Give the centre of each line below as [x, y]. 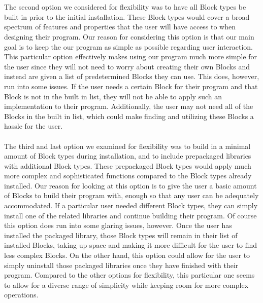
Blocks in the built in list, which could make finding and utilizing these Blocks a [129, 116]
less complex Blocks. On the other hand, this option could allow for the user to [127, 255]
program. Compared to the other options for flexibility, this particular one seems [129, 275]
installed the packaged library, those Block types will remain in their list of [121, 235]
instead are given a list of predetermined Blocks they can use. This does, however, [132, 76]
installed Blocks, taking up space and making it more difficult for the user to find [131, 245]
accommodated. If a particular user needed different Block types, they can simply [131, 205]
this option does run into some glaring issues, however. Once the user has [118, 225]
